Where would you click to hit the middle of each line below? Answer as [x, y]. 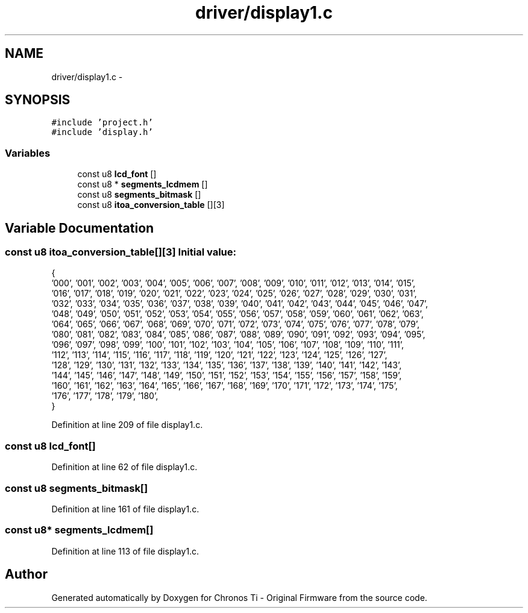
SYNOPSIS [38, 100]
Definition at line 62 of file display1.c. [124, 467]
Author [26, 574]
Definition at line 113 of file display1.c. [125, 551]
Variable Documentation [80, 228]
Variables [28, 153]
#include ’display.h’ [102, 132]
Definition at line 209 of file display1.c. [127, 425]
